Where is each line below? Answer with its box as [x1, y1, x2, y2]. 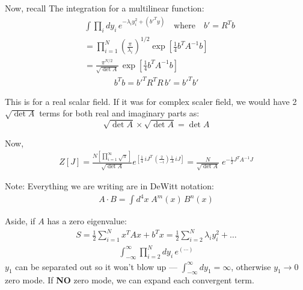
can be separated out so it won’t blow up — [15, 260, 177, 273]
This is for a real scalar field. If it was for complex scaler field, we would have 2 [5, 95, 297, 107]
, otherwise [231, 260, 271, 273]
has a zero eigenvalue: [47, 215, 127, 227]
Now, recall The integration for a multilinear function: [5, 2, 204, 14]
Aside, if [5, 215, 35, 227]
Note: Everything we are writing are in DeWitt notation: [5, 180, 214, 192]
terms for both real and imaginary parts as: [39, 107, 200, 119]
